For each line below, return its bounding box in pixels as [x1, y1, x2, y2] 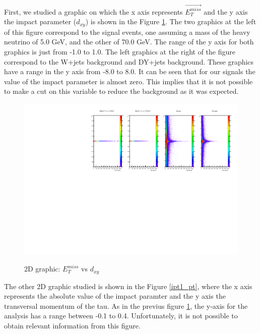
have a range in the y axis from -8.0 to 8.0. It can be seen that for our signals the [4, 66, 255, 77]
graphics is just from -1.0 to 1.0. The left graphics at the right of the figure [4, 46, 236, 57]
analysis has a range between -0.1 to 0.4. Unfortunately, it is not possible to [4, 310, 238, 321]
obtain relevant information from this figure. [4, 320, 141, 330]
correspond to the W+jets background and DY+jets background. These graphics [4, 56, 254, 67]
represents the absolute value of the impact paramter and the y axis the [4, 291, 226, 301]
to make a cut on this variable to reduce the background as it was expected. [4, 86, 239, 96]
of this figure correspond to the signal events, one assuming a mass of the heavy [4, 26, 250, 37]
